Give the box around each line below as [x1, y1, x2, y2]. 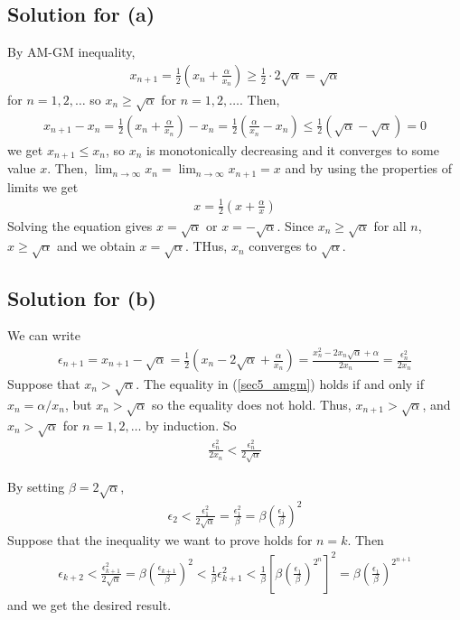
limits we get [7, 177, 79, 196]
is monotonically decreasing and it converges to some [146, 140, 439, 159]
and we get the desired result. [7, 595, 172, 614]
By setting [7, 477, 65, 495]
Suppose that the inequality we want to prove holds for [7, 530, 313, 549]
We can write [7, 326, 80, 345]
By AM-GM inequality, [7, 42, 136, 61]
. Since [277, 216, 314, 235]
